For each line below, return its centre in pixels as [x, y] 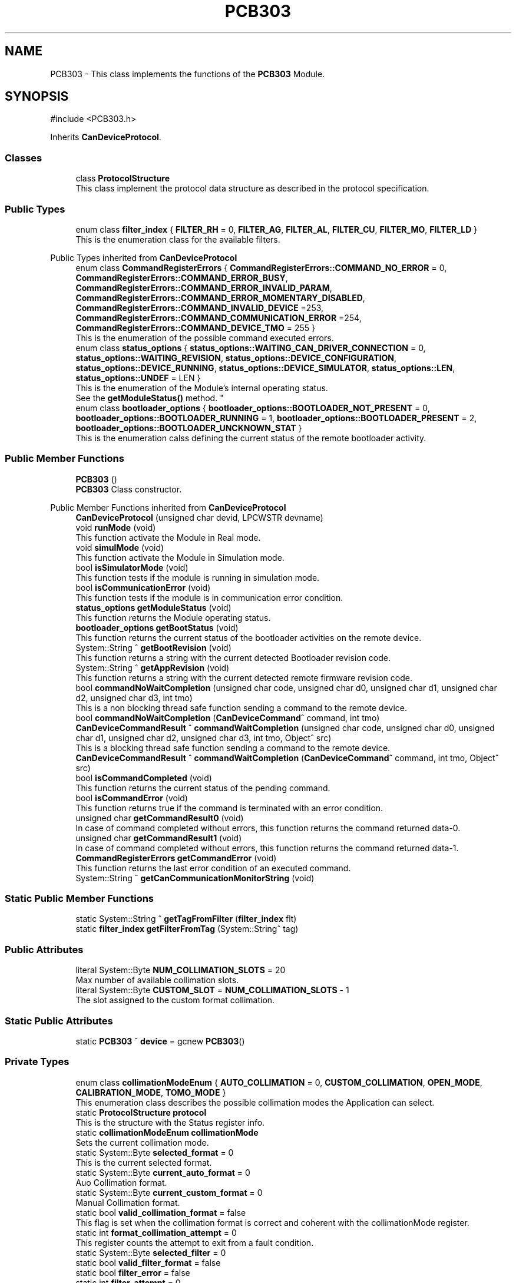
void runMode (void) [116, 527]
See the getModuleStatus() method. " [150, 398]
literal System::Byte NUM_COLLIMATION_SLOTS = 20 [181, 970]
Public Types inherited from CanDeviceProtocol [144, 257]
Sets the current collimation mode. [142, 1142]
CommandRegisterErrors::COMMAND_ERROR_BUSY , [182, 277]
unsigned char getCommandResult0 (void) [160, 818]
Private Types [37, 1062]
